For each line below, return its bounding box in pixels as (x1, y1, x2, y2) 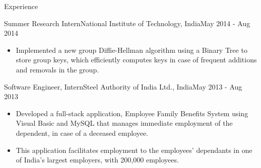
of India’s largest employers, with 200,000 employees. (16, 154, 179, 165)
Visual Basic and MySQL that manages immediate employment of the (16, 118, 233, 128)
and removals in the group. (16, 64, 99, 74)
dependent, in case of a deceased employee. (16, 127, 149, 138)
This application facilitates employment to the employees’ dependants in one (16, 144, 252, 155)
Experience (4, 1, 38, 11)
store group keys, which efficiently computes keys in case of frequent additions (16, 54, 257, 65)
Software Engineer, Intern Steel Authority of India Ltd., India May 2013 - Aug (4, 81, 242, 92)
